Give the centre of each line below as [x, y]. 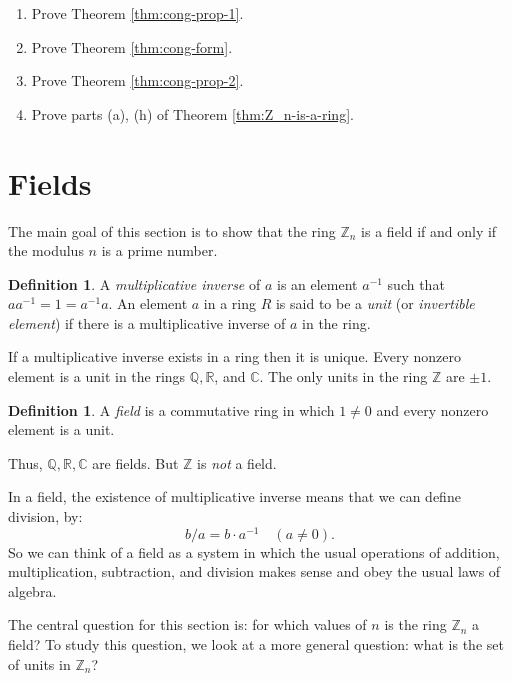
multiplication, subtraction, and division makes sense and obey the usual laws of [254, 571]
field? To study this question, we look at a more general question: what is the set [256, 644]
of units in [39, 663]
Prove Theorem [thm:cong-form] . [132, 46]
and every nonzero [432, 409]
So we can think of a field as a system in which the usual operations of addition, [254, 551]
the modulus [46, 250]
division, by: [45, 516]
